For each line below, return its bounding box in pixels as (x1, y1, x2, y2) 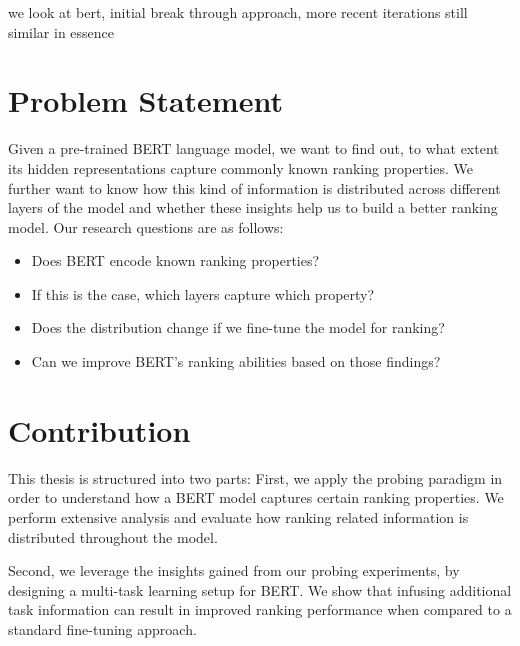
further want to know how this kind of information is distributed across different (8, 177, 501, 198)
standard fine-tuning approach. (8, 618, 197, 639)
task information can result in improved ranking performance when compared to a (8, 599, 512, 620)
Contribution (8, 409, 191, 450)
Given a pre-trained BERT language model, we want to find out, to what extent (8, 138, 499, 159)
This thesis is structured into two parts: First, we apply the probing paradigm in (8, 467, 503, 488)
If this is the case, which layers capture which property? (31, 283, 375, 304)
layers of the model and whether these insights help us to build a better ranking (8, 197, 498, 218)
